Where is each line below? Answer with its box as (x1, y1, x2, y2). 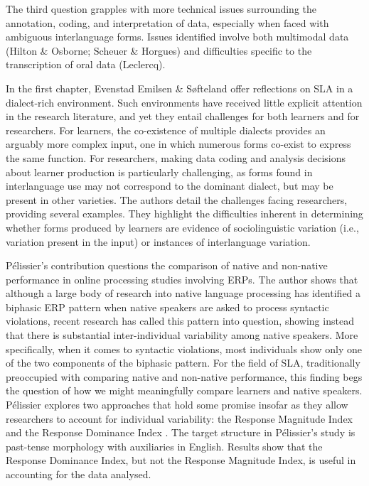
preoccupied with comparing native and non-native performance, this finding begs (6, 369, 363, 384)
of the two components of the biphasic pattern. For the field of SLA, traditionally (6, 355, 360, 370)
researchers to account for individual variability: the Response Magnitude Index (6, 411, 353, 426)
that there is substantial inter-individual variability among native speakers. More (6, 328, 358, 342)
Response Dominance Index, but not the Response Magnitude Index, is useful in (6, 453, 356, 468)
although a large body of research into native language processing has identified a (6, 286, 361, 301)
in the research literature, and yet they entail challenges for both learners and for (6, 109, 360, 124)
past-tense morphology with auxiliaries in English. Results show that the (6, 438, 323, 453)
